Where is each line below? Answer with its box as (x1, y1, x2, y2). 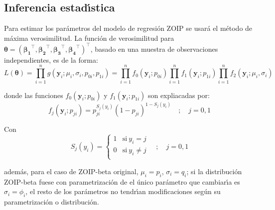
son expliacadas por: (147, 90, 210, 100)
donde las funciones (4, 90, 63, 100)
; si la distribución (186, 166, 242, 176)
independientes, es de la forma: (4, 54, 98, 65)
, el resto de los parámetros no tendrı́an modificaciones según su (25, 186, 221, 197)
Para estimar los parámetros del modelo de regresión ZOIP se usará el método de (4, 23, 253, 33)
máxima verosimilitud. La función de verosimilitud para (4, 32, 174, 43)
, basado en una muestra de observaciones (90, 43, 218, 54)
